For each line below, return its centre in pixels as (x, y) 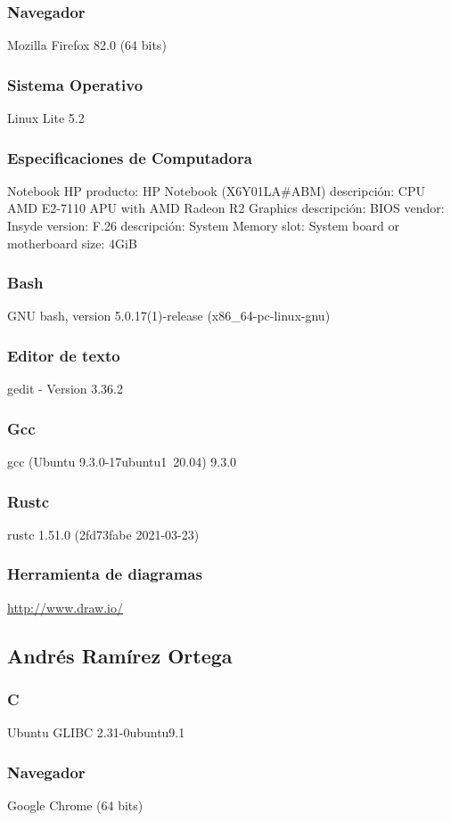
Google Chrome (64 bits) (75, 805)
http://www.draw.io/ (65, 607)
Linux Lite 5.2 (46, 118)
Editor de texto (64, 355)
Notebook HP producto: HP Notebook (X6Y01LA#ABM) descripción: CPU (216, 190)
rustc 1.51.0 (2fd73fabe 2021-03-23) (103, 534)
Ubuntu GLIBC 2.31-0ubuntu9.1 (96, 732)
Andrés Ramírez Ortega (120, 655)
